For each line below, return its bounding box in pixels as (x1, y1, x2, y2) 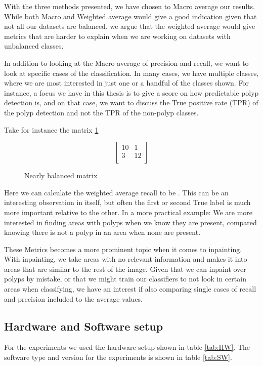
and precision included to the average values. (4, 293, 143, 304)
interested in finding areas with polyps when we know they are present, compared (4, 217, 257, 227)
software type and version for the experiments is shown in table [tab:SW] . (4, 352, 232, 362)
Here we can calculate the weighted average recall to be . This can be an (4, 187, 229, 197)
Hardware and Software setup (4, 318, 163, 334)
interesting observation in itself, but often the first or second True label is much (4, 197, 251, 208)
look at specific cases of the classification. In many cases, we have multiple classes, (4, 67, 259, 78)
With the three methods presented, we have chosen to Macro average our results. (4, 1, 255, 11)
